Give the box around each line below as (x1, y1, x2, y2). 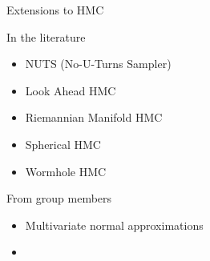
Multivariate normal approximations (25, 216, 204, 233)
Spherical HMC (25, 135, 101, 152)
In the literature (6, 28, 86, 45)
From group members (6, 190, 112, 207)
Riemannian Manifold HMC (25, 109, 163, 126)
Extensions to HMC (6, 2, 104, 18)
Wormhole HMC (25, 163, 107, 179)
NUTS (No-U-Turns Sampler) (25, 55, 172, 72)
